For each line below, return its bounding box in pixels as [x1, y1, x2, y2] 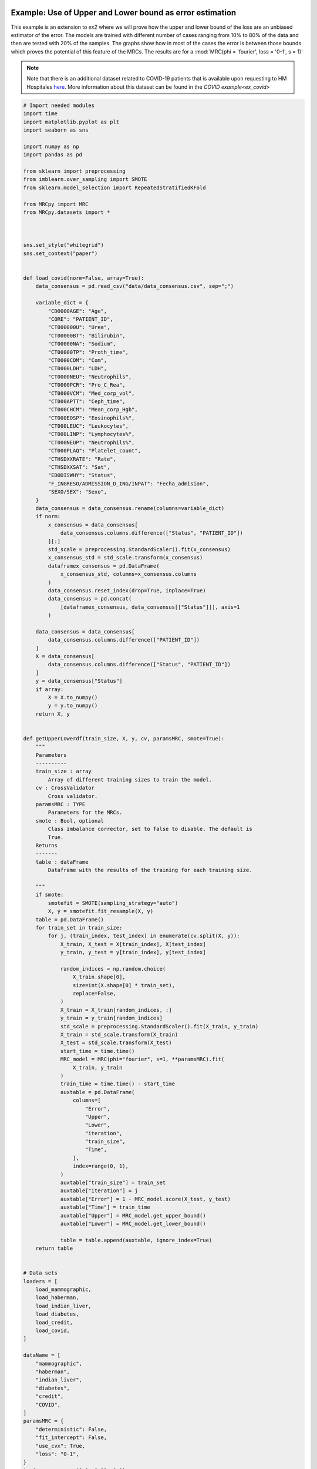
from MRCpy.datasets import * [23, 209, 110, 216]
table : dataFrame [35, 858, 89, 865]
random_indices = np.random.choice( [60, 965, 166, 972]
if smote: [35, 891, 64, 898]
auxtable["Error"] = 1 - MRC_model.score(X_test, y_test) [60, 1196, 231, 1202]
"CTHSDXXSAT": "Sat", [48, 464, 110, 471]
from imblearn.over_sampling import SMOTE [23, 176, 147, 183]
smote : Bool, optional [35, 817, 104, 824]
